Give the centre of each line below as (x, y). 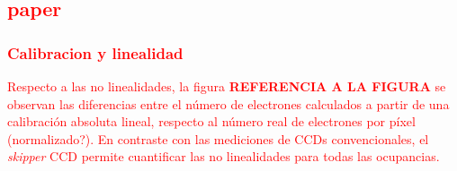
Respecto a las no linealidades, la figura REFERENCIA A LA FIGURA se (227, 86)
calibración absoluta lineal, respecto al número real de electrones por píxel (211, 121)
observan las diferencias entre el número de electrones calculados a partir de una (228, 103)
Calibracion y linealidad (95, 52)
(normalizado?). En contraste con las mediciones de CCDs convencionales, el (218, 138)
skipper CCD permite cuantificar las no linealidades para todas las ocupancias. (224, 156)
